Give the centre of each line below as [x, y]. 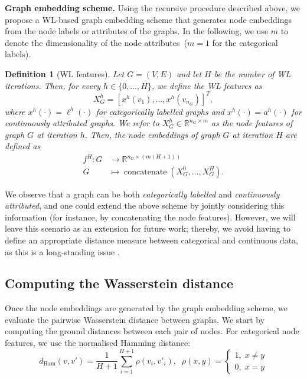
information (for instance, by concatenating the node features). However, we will [150, 217]
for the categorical [245, 42]
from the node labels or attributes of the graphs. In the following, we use [137, 31]
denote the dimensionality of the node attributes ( [96, 42]
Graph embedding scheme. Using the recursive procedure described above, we [152, 8]
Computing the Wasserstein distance [119, 283]
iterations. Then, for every [53, 85]
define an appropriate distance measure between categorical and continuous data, [151, 240]
